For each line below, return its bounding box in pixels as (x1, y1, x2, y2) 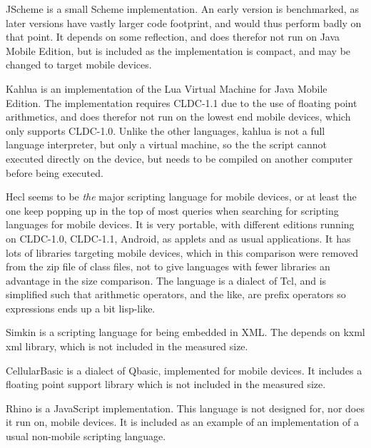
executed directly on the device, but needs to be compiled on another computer (6, 151, 353, 166)
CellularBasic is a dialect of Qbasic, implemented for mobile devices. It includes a (6, 362, 362, 377)
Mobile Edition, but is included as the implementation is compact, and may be (6, 43, 351, 58)
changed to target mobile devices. (6, 57, 152, 72)
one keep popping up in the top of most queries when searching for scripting (6, 203, 339, 218)
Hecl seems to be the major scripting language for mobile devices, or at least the (6, 189, 357, 204)
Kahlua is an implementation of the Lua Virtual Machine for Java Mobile (6, 81, 327, 96)
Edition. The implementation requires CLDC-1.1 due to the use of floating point (6, 95, 357, 110)
